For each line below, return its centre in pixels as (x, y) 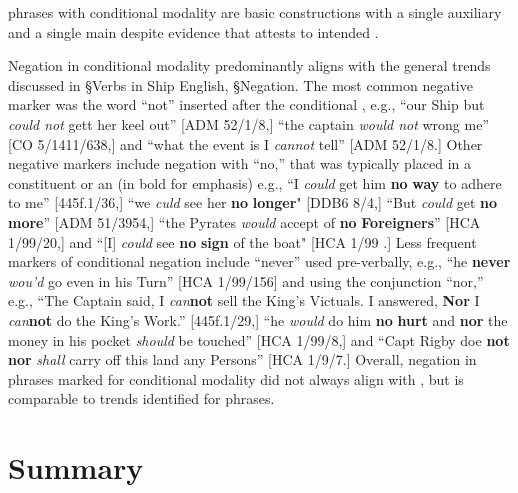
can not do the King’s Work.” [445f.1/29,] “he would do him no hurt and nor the (258, 319)
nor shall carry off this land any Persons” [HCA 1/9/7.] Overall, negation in (242, 359)
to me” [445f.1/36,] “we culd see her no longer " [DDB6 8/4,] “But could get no (253, 202)
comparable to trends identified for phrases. (141, 398)
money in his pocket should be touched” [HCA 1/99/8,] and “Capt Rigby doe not (259, 339)
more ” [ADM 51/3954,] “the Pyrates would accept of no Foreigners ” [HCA (244, 221)
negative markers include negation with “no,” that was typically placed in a (240, 163)
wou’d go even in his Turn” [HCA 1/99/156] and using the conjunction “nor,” (246, 280)
